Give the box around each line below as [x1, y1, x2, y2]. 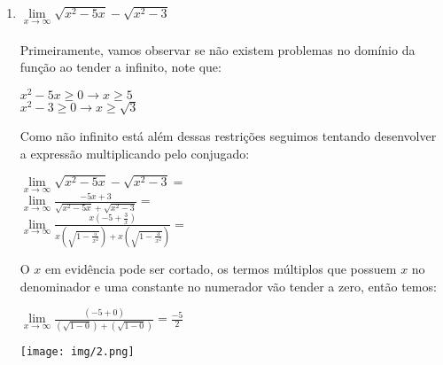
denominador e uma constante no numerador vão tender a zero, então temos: [19, 276, 437, 295]
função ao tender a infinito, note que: [19, 58, 221, 76]
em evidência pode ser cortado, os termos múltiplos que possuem [45, 259, 397, 277]
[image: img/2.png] [19, 345, 135, 358]
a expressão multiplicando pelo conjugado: [19, 144, 250, 162]
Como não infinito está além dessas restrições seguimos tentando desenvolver [19, 126, 437, 144]
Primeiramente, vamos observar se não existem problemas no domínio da [19, 40, 416, 58]
